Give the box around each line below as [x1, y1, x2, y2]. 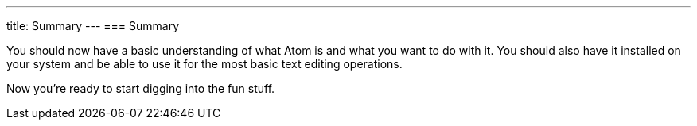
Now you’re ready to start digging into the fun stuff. [6, 82, 275, 95]
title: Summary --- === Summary [6, 19, 180, 32]
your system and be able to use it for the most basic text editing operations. [6, 57, 403, 71]
